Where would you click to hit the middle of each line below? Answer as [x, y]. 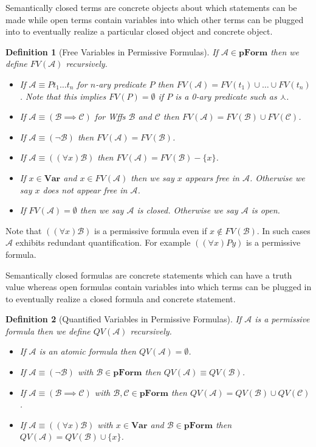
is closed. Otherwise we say [187, 210]
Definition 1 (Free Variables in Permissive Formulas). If [112, 51]
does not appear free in [85, 189]
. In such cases [283, 230]
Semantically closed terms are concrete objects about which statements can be [151, 7]
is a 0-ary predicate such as [226, 96]
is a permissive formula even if [151, 230]
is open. [266, 210]
